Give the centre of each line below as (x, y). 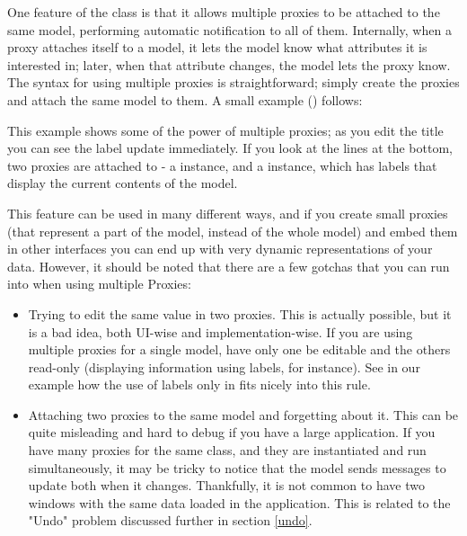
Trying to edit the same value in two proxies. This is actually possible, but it (240, 313)
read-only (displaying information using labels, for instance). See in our (224, 366)
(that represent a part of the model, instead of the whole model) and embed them (233, 231)
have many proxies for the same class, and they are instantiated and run (227, 450)
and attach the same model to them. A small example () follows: (185, 99)
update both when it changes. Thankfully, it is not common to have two (226, 485)
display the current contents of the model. (123, 183)
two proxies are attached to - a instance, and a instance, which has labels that (222, 165)
